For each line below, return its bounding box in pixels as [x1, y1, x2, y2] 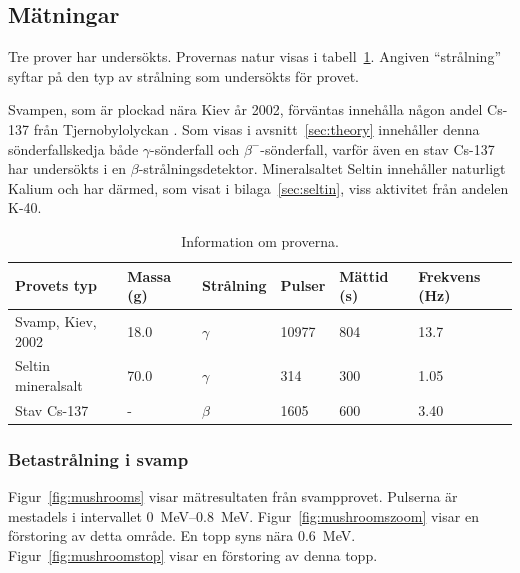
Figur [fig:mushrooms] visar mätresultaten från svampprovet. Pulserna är [8, 486, 458, 507]
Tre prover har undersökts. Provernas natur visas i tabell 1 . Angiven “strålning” [8, 46, 502, 67]
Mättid [339, 265, 389, 286]
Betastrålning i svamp [8, 446, 189, 471]
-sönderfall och [150, 138, 240, 159]
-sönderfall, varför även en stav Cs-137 [260, 138, 495, 159]
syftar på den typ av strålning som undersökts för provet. [8, 65, 359, 86]
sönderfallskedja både [8, 138, 139, 159]
